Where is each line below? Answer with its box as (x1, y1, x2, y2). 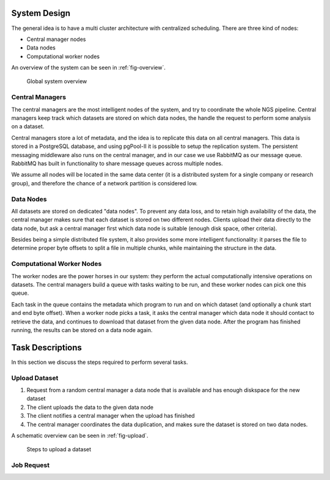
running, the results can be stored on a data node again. (11, 326, 153, 333)
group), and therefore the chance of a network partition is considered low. (11, 179, 198, 186)
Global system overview (26, 78, 87, 85)
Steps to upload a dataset (26, 446, 92, 453)
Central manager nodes (26, 35, 86, 43)
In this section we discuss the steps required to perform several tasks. (11, 358, 188, 366)
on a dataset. (11, 123, 45, 130)
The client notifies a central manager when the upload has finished (26, 412, 195, 419)
